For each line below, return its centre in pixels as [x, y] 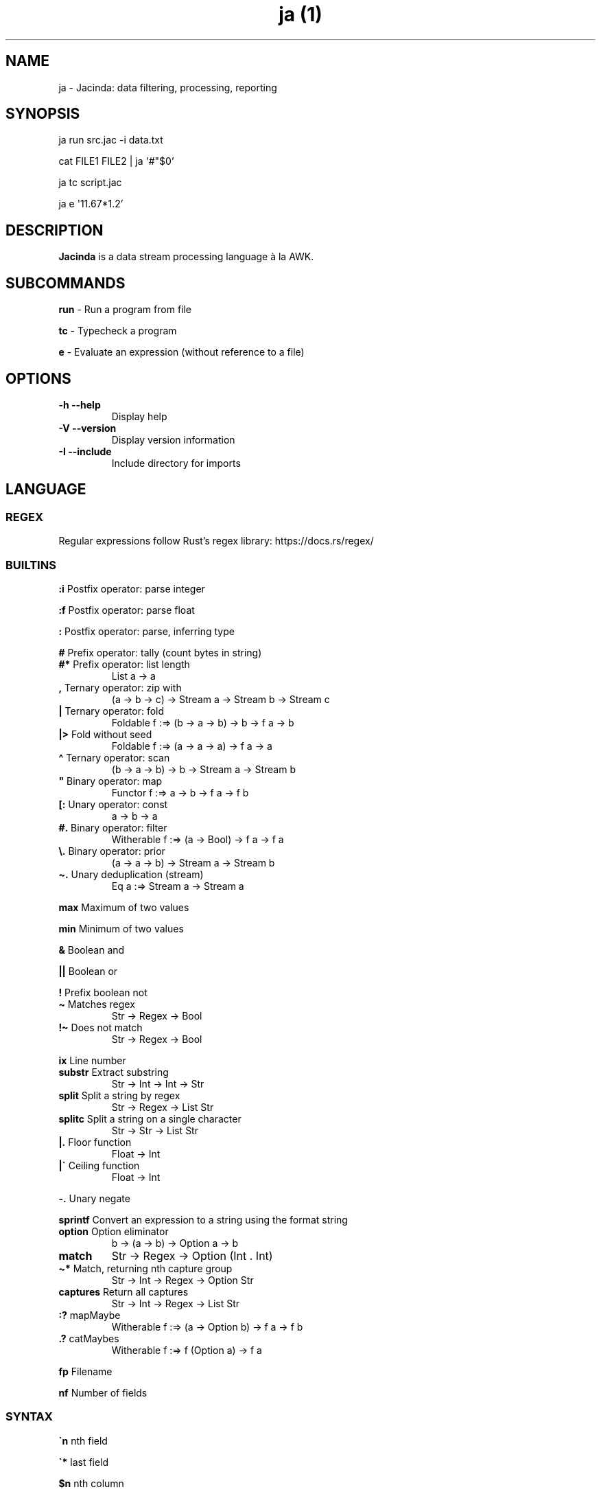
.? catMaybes [89, 1338]
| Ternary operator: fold [111, 711]
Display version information [173, 439]
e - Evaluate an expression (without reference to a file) [181, 352]
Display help [139, 416]
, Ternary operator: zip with [120, 687]
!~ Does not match [101, 1027]
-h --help [80, 404]
